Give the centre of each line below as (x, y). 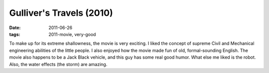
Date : (15, 28)
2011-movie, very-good (72, 34)
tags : (15, 34)
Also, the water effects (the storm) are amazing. (58, 64)
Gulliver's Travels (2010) (61, 13)
